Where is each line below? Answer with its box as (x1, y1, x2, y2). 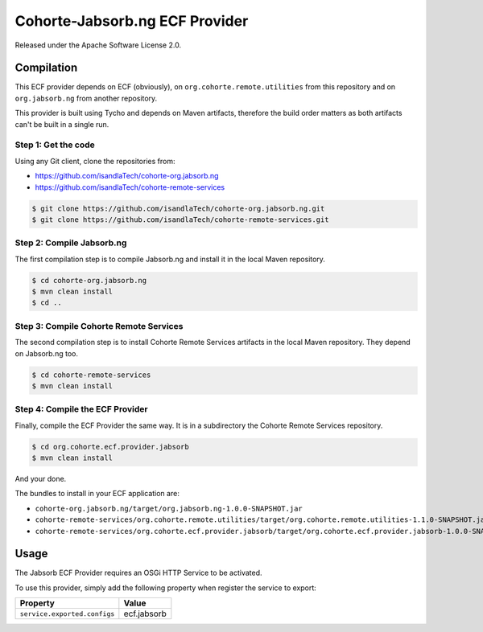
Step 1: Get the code (14, 139, 96, 150)
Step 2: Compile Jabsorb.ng (14, 237, 127, 248)
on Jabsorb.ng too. (14, 348, 78, 358)
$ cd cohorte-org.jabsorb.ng (31, 276, 147, 285)
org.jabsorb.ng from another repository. (14, 93, 158, 103)
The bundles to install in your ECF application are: (14, 489, 180, 499)
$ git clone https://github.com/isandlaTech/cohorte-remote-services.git (31, 215, 329, 224)
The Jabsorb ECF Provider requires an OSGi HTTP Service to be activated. (14, 568, 262, 578)
